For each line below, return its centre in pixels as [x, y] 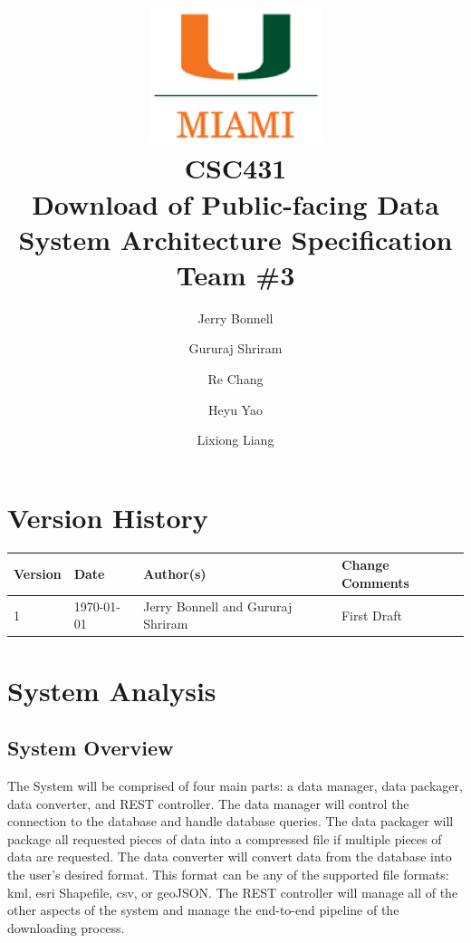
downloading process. [66, 927]
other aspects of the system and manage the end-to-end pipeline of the [203, 910]
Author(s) [175, 574]
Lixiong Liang [235, 440]
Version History [108, 517]
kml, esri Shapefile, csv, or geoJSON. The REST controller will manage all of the [233, 892]
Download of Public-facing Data [235, 203]
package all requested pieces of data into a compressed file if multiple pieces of [225, 838]
